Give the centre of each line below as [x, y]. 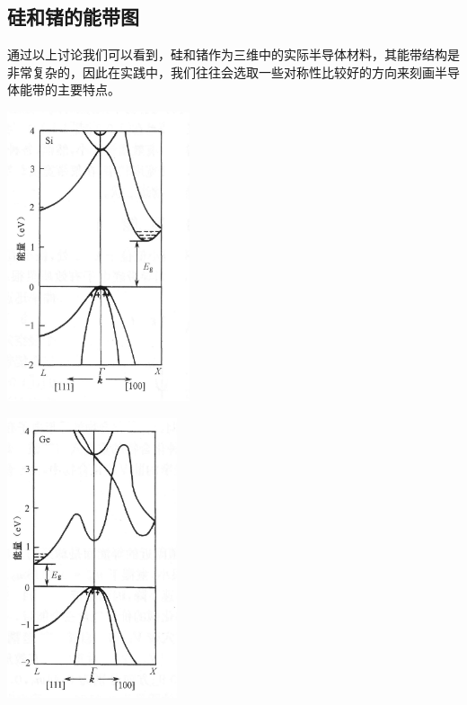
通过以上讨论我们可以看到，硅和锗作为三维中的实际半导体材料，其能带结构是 [233, 54]
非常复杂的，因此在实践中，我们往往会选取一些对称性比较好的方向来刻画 [221, 71]
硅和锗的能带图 [73, 17]
